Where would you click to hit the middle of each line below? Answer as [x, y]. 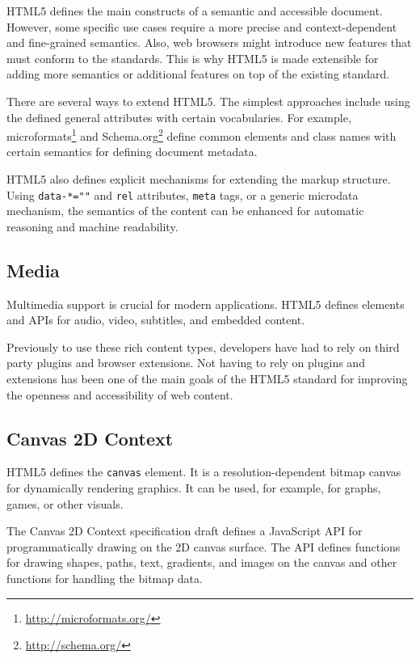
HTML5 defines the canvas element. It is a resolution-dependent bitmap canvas [204, 472]
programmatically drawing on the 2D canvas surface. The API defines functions [204, 546]
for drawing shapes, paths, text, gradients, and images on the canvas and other [202, 562]
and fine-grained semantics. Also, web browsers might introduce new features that [209, 42]
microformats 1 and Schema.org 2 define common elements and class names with [202, 135]
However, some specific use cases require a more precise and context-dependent [202, 26]
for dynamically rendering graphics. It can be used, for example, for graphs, [194, 488]
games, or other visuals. [65, 503]
